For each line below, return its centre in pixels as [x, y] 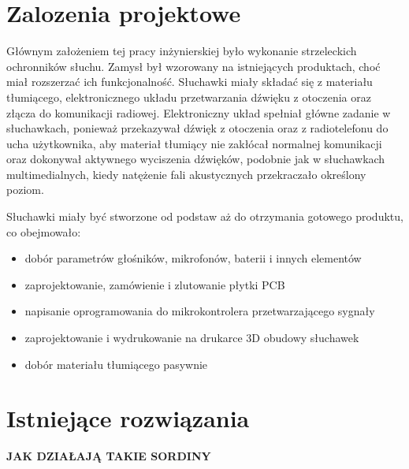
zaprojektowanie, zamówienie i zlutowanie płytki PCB [155, 284]
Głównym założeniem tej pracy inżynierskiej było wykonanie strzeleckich [182, 51]
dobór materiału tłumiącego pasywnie [116, 364]
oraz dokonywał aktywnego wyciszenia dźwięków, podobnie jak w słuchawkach [196, 159]
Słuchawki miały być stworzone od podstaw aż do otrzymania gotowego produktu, [205, 216]
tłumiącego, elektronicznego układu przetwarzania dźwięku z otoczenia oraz [189, 97]
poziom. [25, 190]
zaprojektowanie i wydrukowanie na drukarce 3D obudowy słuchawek [192, 338]
